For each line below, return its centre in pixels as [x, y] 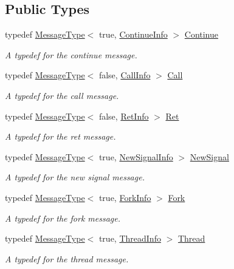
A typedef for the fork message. [63, 218]
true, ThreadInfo [130, 238]
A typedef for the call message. [62, 95]
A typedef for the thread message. [67, 258]
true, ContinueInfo [133, 34]
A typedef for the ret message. [60, 136]
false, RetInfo [124, 116]
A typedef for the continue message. [71, 54]
